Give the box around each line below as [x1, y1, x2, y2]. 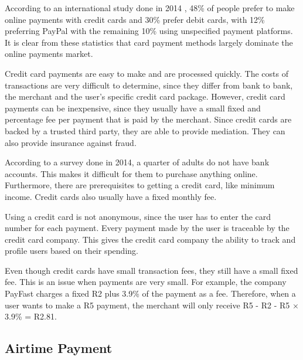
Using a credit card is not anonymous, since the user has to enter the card [5, 210, 271, 222]
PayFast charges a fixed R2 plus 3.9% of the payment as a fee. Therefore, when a [5, 287, 296, 300]
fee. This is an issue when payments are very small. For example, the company [5, 276, 287, 288]
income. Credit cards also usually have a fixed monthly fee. [5, 190, 217, 202]
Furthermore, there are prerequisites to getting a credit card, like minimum [5, 179, 275, 191]
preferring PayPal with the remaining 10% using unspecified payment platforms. [5, 25, 293, 37]
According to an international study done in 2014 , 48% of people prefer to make [5, 2, 295, 13]
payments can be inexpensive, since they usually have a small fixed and [5, 101, 261, 114]
